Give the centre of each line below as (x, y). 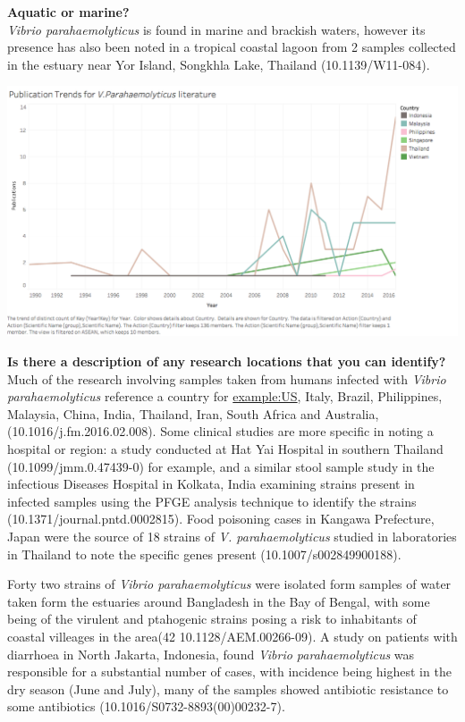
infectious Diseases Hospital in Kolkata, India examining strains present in (211, 484)
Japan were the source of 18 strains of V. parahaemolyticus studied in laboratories (232, 536)
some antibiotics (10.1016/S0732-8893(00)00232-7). (146, 706)
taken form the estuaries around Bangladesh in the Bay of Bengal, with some (219, 601)
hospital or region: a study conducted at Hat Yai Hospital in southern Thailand (225, 448)
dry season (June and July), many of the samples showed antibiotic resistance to (228, 688)
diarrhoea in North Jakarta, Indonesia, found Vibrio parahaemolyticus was (211, 654)
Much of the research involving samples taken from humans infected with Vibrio (227, 378)
